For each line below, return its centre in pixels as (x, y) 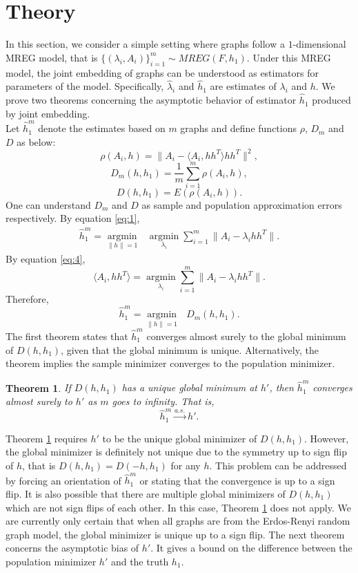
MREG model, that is (52, 57)
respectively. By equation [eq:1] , (73, 218)
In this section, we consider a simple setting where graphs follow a (145, 44)
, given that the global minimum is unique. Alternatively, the (190, 349)
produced (331, 100)
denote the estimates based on (102, 128)
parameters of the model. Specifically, (85, 86)
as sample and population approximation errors (242, 204)
